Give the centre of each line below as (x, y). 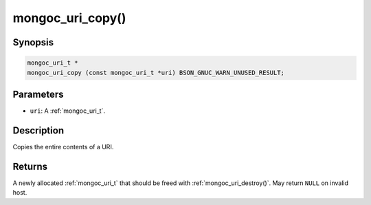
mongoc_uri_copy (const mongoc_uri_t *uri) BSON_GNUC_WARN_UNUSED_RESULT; (156, 73)
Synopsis (33, 42)
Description (38, 130)
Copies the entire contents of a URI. (63, 147)
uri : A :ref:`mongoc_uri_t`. (68, 111)
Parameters (38, 94)
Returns (30, 166)
